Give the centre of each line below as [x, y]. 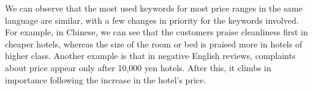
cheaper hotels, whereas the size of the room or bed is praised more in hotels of [154, 43]
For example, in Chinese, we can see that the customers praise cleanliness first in [156, 32]
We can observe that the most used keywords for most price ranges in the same [154, 8]
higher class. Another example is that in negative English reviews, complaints [150, 56]
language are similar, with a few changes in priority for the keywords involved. [152, 20]
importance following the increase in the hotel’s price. [106, 79]
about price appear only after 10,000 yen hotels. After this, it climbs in [138, 67]
